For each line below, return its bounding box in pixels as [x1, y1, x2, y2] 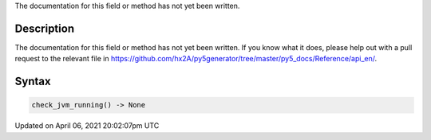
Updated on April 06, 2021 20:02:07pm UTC [14, 121, 160, 130]
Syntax [14, 75, 51, 88]
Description [14, 21, 75, 35]
